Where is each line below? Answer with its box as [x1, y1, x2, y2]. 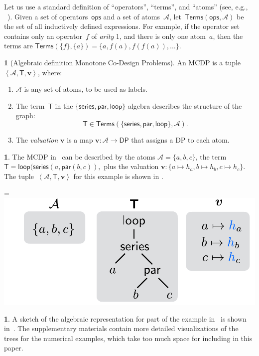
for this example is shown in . [73, 171, 163, 181]
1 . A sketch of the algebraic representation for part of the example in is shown [4, 313, 247, 324]
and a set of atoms [103, 11, 160, 21]
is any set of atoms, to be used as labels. [24, 84, 147, 94]
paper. [4, 343, 23, 353]
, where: [37, 67, 62, 77]
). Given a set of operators [7, 11, 88, 21]
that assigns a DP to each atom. [131, 134, 230, 145]
